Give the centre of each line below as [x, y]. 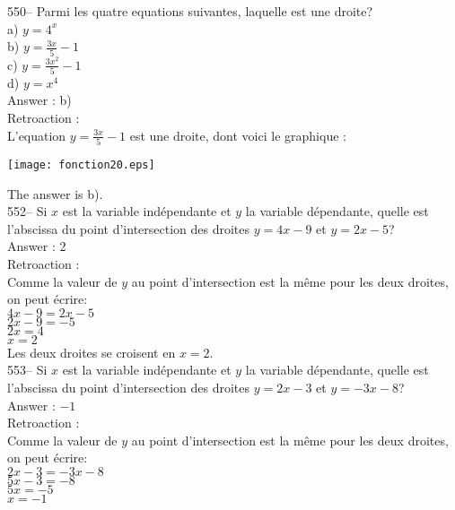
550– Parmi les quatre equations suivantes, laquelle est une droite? [190, 11]
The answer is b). [55, 193]
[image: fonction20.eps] [81, 164]
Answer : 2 [37, 246]
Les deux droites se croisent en [92, 352]
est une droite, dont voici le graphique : [238, 135]
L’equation [37, 135]
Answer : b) [39, 100]
